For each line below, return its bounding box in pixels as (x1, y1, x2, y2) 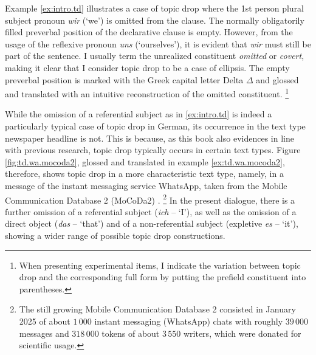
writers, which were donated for (183, 326, 301, 339)
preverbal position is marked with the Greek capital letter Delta (5, 73, 244, 86)
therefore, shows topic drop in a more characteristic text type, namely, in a (5, 167, 284, 180)
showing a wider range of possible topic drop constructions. (5, 229, 225, 241)
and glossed (256, 73, 299, 86)
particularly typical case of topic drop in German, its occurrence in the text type (5, 120, 306, 132)
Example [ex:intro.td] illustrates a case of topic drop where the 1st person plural (5, 2, 304, 14)
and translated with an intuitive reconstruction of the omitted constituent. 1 (5, 86, 289, 100)
